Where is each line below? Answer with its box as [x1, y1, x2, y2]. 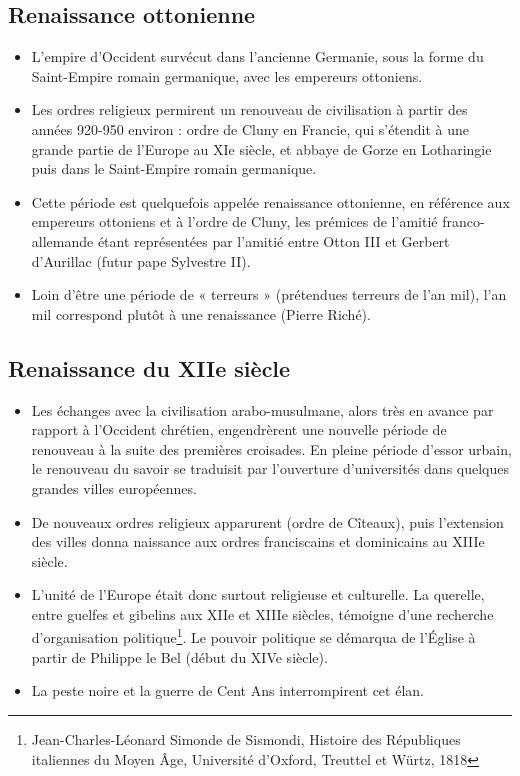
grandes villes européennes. [31, 477, 197, 498]
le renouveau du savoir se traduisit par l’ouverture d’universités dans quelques [31, 458, 510, 479]
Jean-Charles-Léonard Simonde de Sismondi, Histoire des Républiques [31, 728, 461, 749]
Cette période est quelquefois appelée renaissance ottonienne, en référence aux [31, 191, 510, 212]
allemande [31, 230, 94, 251]
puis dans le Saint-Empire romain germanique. [31, 158, 317, 179]
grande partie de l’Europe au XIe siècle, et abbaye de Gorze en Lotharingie [31, 138, 492, 159]
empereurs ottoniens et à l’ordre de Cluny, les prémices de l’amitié [31, 211, 438, 232]
